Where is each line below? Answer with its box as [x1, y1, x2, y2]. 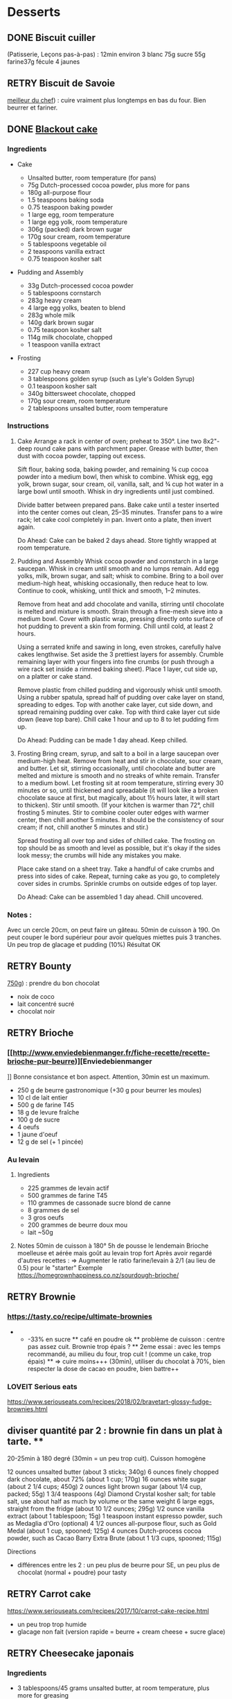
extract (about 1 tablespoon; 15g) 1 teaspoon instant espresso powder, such [7, 1512, 223, 1520]
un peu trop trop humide [17, 1620, 87, 1628]
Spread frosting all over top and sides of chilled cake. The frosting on [17, 836, 215, 844]
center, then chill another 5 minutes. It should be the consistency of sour [17, 815, 224, 824]
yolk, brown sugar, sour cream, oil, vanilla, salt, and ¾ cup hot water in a [17, 480, 224, 488]
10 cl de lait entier [17, 1093, 68, 1101]
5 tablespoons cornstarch [27, 288, 102, 297]
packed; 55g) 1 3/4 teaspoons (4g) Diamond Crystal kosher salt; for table [7, 1490, 216, 1498]
